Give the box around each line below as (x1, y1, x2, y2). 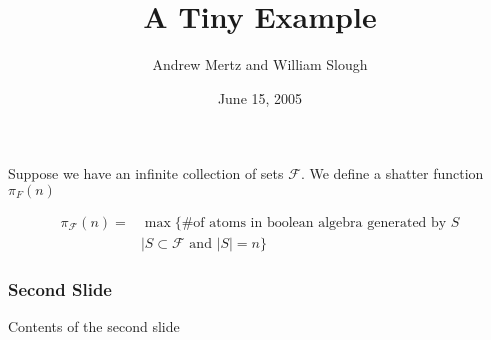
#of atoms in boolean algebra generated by (181, 215, 447, 230)
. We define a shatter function (300, 163, 484, 184)
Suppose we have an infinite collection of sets (8, 163, 284, 184)
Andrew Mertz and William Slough (152, 54, 368, 75)
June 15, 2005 (217, 87, 303, 108)
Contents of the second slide (8, 316, 180, 337)
